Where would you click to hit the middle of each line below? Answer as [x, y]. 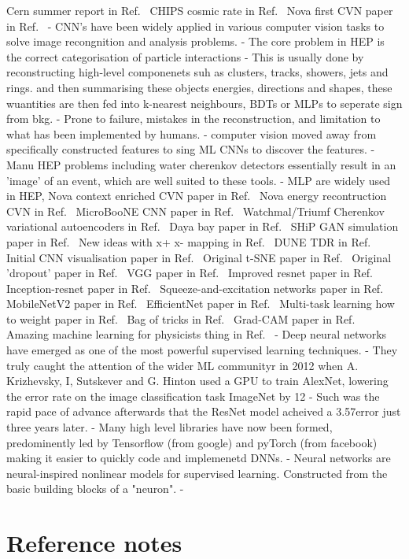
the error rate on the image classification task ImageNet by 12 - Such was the [193, 396]
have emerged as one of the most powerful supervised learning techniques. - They [202, 350]
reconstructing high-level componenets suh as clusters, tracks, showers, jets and [197, 72]
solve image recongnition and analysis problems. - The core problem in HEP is [195, 41]
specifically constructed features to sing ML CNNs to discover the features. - [191, 149]
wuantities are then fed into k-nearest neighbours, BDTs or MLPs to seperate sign [204, 103]
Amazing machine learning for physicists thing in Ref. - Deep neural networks [197, 334]
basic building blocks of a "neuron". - [95, 489]
